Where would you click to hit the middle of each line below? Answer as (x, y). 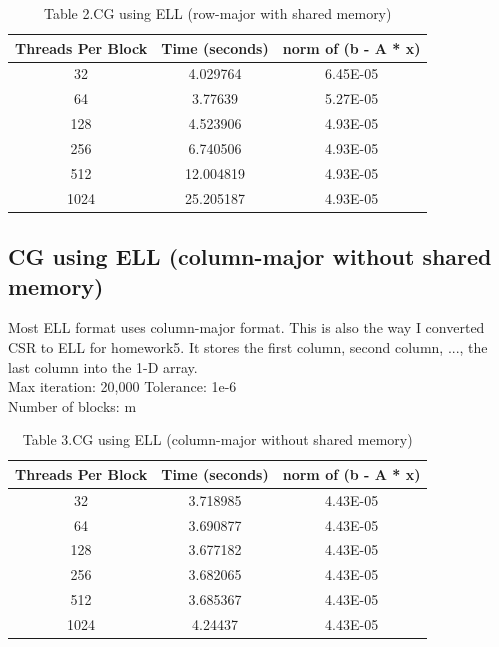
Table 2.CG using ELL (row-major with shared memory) (217, 13)
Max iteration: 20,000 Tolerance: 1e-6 (122, 386)
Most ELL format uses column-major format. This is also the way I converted (246, 327)
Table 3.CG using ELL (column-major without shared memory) (217, 439)
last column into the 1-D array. (103, 366)
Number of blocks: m (72, 405)
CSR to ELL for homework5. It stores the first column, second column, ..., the (248, 346)
